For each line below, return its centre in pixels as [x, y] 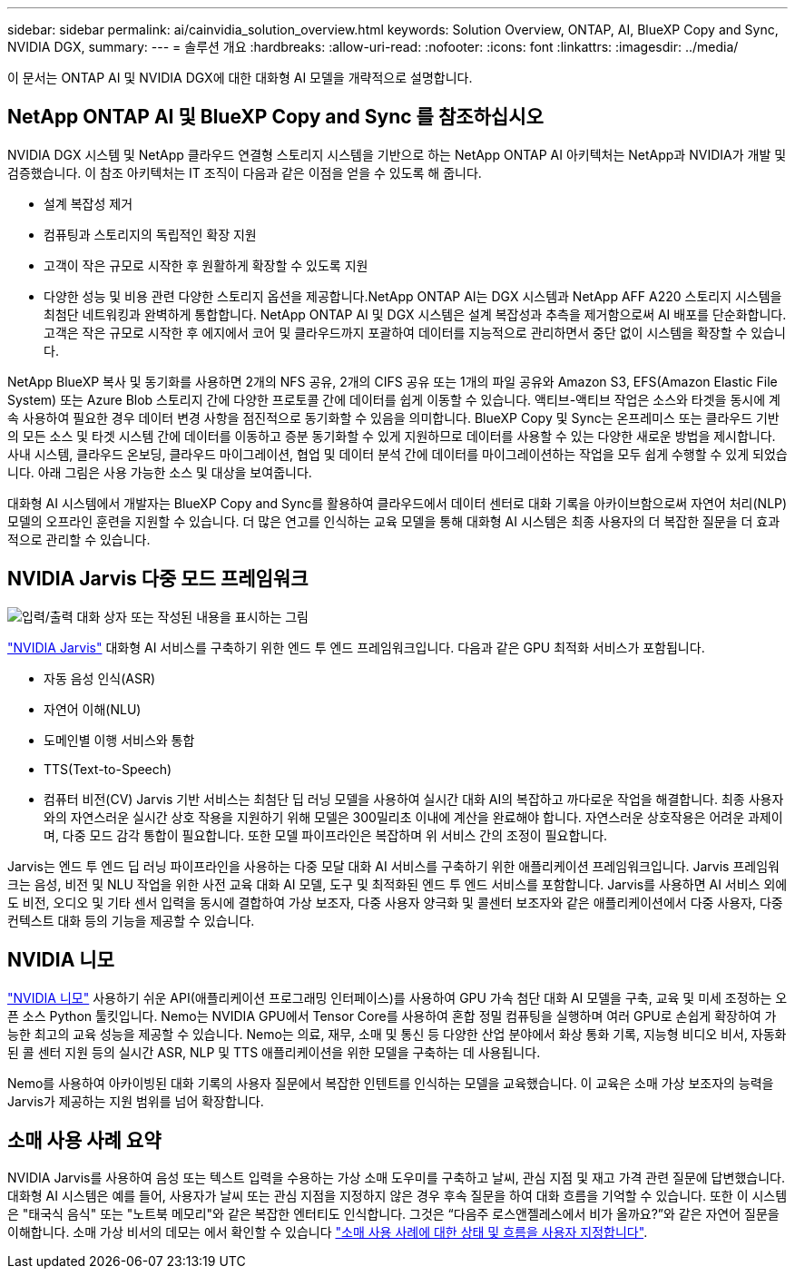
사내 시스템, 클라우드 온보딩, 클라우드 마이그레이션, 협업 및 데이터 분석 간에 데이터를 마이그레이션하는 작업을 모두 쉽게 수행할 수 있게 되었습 [397, 454]
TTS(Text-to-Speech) [108, 769]
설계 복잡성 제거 [88, 203]
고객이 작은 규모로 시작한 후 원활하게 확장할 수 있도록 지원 [206, 265]
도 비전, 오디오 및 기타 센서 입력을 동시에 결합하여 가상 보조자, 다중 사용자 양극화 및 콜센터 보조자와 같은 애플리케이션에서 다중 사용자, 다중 [395, 902]
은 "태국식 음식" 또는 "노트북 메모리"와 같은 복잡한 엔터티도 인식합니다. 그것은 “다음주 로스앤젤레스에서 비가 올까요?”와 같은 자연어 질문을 [393, 1214]
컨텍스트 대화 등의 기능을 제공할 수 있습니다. [131, 920]
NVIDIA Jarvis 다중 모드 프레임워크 [158, 579]
